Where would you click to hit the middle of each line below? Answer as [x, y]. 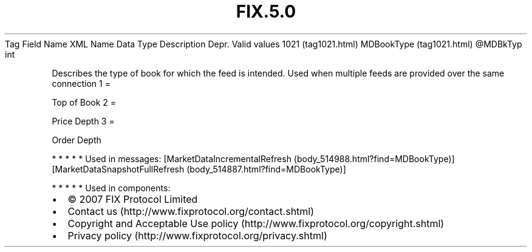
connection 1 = [81, 83]
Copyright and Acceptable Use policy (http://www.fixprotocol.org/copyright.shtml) [256, 223]
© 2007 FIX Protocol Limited [133, 199]
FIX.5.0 [266, 12]
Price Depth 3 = [83, 121]
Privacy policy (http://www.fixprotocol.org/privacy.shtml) [197, 235]
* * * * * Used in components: [111, 188]
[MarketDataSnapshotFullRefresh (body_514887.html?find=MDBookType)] [199, 169]
